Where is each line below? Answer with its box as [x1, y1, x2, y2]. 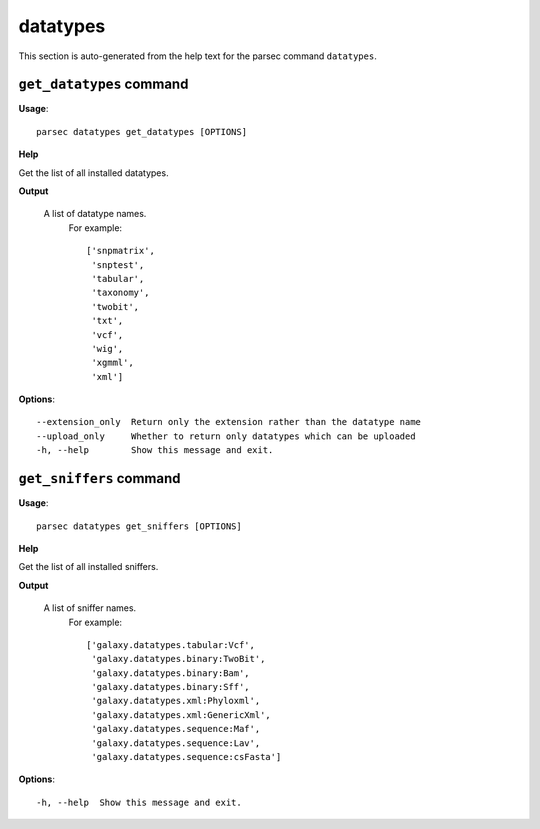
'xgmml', [91, 357, 134, 369]
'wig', [91, 343, 124, 354]
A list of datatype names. [43, 208, 147, 220]
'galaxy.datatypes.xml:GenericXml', [91, 709, 272, 720]
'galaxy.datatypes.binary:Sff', [91, 681, 250, 693]
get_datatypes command [18, 76, 189, 93]
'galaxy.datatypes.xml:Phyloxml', [91, 695, 261, 707]
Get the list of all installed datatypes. [18, 166, 169, 179]
